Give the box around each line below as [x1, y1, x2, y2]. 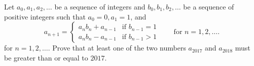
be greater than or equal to [4, 52, 88, 62]
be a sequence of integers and [54, 1, 146, 11]
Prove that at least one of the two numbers [52, 42, 186, 53]
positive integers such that [4, 11, 86, 21]
